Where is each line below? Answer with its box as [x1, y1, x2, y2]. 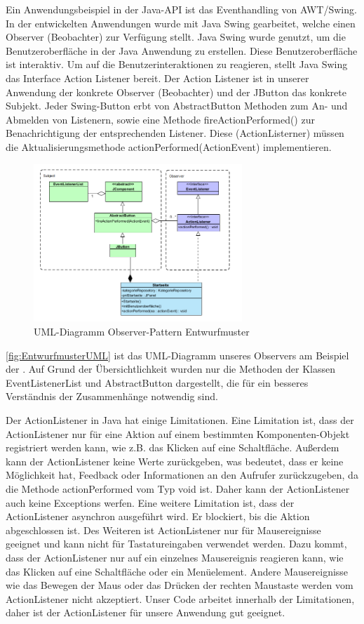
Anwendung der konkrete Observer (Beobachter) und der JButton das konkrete [6, 84, 346, 99]
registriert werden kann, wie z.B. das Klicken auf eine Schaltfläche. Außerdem [6, 440, 339, 455]
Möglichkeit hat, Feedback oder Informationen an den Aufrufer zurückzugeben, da [6, 467, 358, 482]
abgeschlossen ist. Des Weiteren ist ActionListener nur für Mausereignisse [6, 522, 321, 537]
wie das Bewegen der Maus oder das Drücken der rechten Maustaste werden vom [6, 578, 353, 592]
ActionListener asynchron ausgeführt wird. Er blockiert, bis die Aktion [6, 509, 310, 524]
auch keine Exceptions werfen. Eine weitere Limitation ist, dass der [6, 495, 295, 510]
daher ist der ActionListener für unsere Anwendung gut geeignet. [6, 605, 285, 620]
